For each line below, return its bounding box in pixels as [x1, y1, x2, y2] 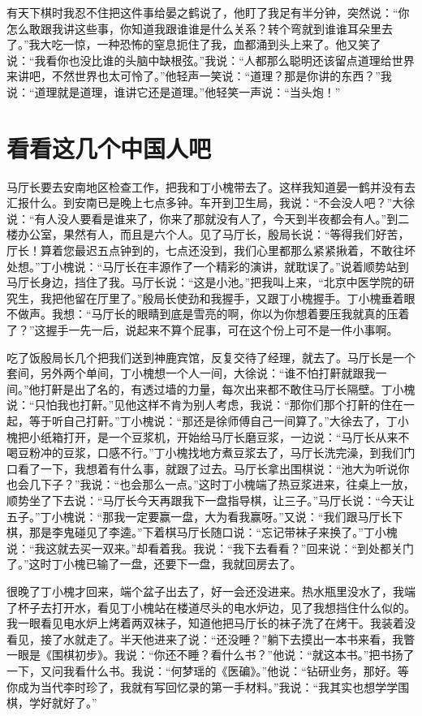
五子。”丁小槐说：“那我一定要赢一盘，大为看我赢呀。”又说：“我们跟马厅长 [6, 507, 392, 524]
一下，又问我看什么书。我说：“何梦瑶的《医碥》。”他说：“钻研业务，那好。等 [6, 662, 409, 679]
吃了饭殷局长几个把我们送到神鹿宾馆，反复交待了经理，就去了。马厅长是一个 [6, 348, 416, 365]
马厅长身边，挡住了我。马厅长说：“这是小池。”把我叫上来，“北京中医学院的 [6, 274, 403, 291]
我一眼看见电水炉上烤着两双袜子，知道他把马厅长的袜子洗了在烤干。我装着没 [6, 615, 416, 632]
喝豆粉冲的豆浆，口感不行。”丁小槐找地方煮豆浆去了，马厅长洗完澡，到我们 [6, 444, 404, 461]
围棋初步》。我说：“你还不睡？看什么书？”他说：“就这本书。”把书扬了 [51, 646, 415, 663]
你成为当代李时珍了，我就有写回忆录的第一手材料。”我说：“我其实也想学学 [6, 678, 398, 695]
